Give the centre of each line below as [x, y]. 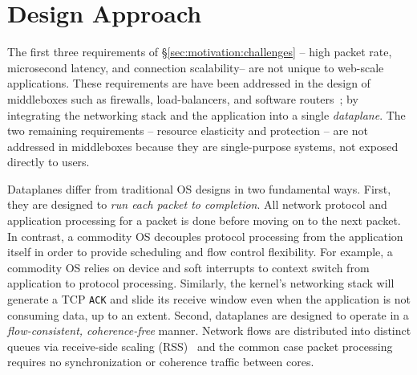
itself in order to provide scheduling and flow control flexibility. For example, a [200, 252]
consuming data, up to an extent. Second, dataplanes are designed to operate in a [208, 314]
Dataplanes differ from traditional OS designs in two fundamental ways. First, [199, 188]
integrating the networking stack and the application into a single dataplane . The [206, 114]
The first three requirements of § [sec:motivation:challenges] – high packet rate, [200, 52]
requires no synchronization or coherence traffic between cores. [161, 362]
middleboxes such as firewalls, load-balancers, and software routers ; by [183, 98]
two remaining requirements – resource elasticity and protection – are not [188, 130]
